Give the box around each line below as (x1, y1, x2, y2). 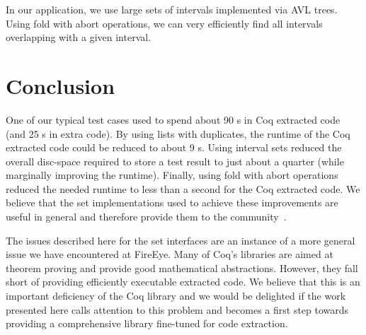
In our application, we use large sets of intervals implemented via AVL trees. (6, 2, 338, 16)
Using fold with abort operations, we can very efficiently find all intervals (6, 16, 323, 30)
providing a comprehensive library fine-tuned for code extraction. (6, 316, 288, 331)
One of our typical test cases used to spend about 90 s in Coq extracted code (6, 112, 341, 127)
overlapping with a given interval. (6, 30, 151, 45)
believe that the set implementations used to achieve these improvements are (6, 195, 338, 210)
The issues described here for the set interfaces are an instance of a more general (6, 233, 355, 247)
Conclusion (6, 71, 115, 100)
